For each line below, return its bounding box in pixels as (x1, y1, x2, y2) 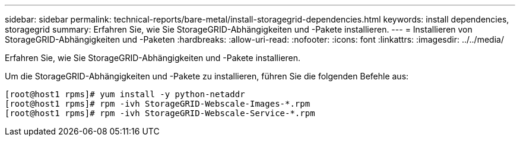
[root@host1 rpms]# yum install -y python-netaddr (5, 89, 245, 99)
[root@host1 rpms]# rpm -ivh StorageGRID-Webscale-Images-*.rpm (5, 99, 310, 108)
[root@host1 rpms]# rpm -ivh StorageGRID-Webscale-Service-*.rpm (5, 108, 315, 118)
